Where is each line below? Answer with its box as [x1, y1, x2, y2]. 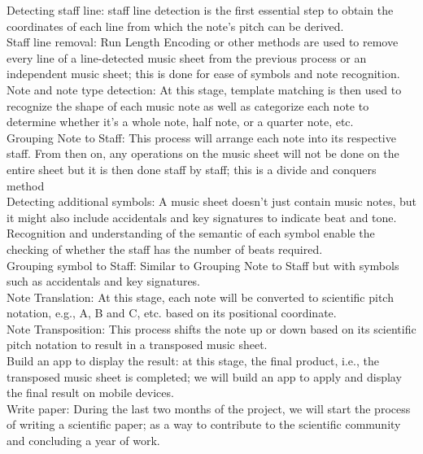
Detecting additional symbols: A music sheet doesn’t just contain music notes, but [7, 193, 417, 210]
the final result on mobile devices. [7, 384, 174, 401]
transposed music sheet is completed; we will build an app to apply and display [7, 368, 402, 385]
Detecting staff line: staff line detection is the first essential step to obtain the [7, 2, 394, 18]
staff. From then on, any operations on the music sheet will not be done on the [7, 145, 399, 162]
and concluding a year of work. [7, 432, 160, 449]
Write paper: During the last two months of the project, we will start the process [7, 399, 411, 417]
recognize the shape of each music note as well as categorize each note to [7, 97, 369, 114]
